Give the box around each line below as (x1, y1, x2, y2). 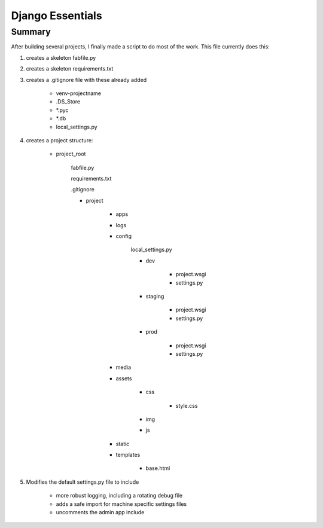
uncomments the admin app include (56, 509, 145, 516)
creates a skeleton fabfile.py (26, 54, 96, 61)
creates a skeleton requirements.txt (26, 65, 114, 72)
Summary (11, 26, 51, 37)
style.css (175, 402, 198, 409)
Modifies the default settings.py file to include (26, 478, 139, 486)
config (115, 233, 132, 240)
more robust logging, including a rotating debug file (56, 492, 182, 499)
